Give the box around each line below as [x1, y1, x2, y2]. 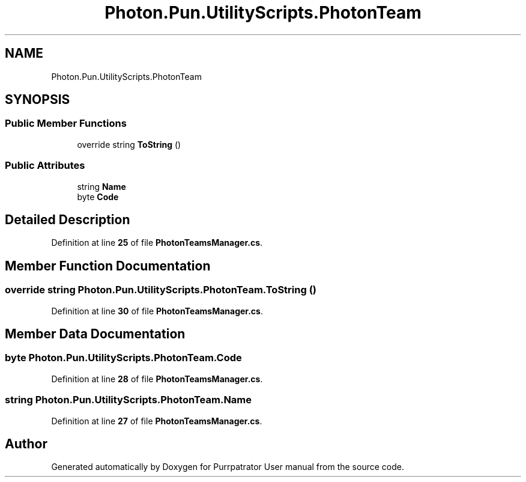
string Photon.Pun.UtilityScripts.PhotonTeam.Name [5, 394, 252, 406]
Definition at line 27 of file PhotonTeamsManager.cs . [51, 415, 262, 426]
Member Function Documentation [5, 258, 211, 273]
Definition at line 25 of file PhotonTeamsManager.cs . [51, 237, 263, 248]
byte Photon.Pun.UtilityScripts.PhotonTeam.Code [5, 352, 242, 364]
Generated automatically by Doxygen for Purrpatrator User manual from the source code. [51, 462, 404, 472]
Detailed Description [5, 212, 130, 227]
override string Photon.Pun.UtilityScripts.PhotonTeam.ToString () [5, 284, 317, 296]
